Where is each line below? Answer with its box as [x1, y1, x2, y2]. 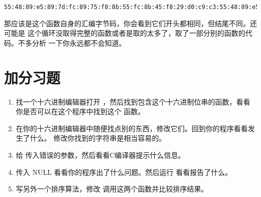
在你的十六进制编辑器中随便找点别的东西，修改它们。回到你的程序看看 [16, 123, 248, 133]
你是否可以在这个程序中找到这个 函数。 [16, 106, 145, 117]
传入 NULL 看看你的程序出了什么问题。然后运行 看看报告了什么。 [16, 166, 232, 177]
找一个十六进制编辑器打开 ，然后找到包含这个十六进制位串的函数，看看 [16, 96, 250, 107]
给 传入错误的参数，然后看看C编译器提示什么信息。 [16, 149, 185, 160]
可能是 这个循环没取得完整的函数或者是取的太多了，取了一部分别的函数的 [4, 28, 245, 38]
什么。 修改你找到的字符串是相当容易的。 [30, 133, 166, 143]
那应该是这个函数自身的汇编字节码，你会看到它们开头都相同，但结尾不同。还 [4, 18, 257, 28]
